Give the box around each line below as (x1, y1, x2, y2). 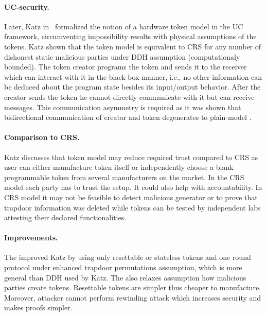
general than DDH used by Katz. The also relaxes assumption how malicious (4, 272, 246, 283)
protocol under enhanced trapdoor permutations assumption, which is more (4, 262, 242, 273)
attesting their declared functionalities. (4, 212, 127, 223)
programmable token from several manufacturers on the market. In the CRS (4, 171, 244, 182)
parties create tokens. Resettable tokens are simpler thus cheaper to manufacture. (4, 282, 261, 293)
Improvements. (4, 232, 58, 243)
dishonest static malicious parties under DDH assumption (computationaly (4, 51, 240, 62)
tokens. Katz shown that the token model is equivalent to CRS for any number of (4, 41, 261, 51)
